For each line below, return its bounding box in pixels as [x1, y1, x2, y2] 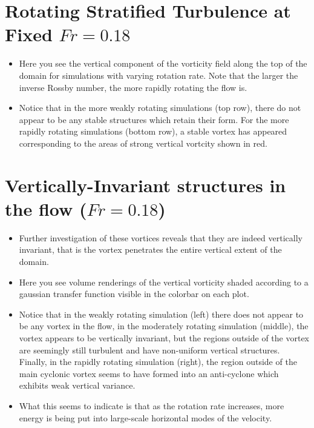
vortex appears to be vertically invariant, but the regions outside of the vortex [19, 331, 310, 344]
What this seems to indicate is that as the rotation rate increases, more [19, 399, 284, 412]
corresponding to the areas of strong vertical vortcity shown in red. [19, 136, 267, 149]
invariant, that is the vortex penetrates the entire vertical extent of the [19, 243, 282, 256]
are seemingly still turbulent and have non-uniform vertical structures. [19, 343, 280, 356]
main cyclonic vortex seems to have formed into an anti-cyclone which [19, 367, 279, 380]
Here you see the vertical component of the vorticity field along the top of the [19, 57, 307, 70]
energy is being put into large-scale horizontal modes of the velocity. [19, 411, 272, 424]
